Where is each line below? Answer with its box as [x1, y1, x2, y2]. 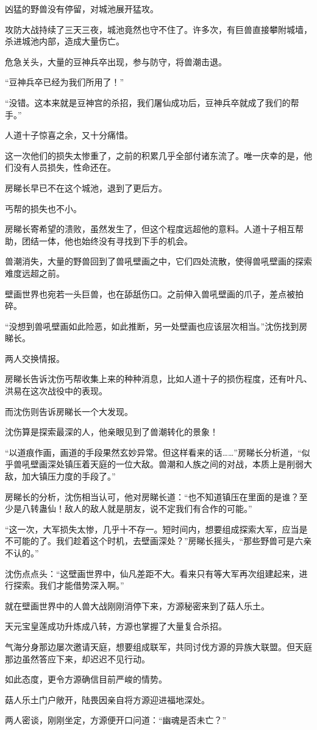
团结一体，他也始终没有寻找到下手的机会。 [21, 234, 193, 247]
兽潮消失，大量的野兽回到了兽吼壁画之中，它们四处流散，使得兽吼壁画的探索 [5, 255, 312, 268]
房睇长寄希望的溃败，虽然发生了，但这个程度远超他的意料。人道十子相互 [5, 222, 295, 235]
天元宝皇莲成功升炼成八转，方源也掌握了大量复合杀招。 [5, 620, 227, 633]
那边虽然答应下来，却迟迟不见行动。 [5, 652, 150, 665]
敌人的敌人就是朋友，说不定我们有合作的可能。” [64, 502, 252, 515]
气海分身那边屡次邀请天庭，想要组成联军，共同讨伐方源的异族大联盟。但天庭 [5, 640, 312, 653]
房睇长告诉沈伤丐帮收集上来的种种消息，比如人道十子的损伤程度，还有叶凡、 [5, 372, 312, 385]
